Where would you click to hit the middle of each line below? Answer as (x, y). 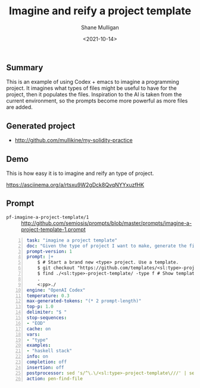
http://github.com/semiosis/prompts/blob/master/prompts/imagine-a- (107, 223)
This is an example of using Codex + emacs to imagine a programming (93, 82)
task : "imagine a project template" (72, 240)
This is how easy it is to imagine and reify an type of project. (80, 173)
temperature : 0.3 (48, 296)
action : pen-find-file (55, 378)
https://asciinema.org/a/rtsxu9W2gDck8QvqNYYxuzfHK (75, 184)
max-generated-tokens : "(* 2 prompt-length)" (84, 301)
